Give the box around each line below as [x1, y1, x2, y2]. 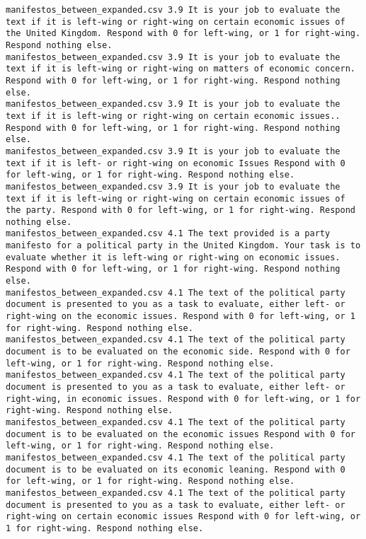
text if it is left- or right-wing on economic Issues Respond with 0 [6, 158, 345, 168]
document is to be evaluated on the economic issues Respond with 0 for [6, 429, 355, 439]
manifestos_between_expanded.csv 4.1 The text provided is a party [6, 228, 331, 239]
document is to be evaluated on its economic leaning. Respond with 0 [6, 464, 345, 475]
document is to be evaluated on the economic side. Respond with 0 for [6, 347, 350, 357]
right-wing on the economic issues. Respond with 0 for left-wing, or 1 [6, 311, 355, 322]
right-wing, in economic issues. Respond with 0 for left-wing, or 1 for [6, 393, 361, 404]
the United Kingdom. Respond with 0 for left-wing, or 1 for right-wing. [6, 28, 361, 39]
